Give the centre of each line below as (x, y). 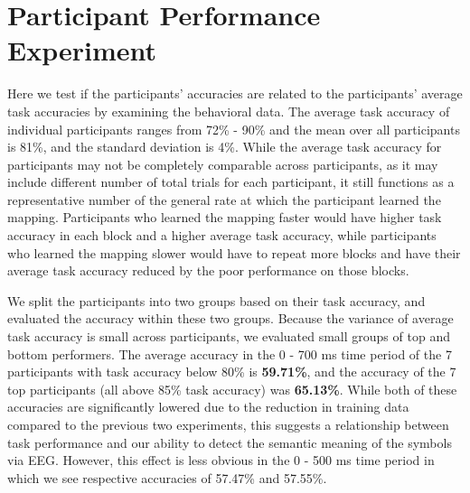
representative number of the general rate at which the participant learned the (224, 199)
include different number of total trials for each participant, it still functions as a (231, 182)
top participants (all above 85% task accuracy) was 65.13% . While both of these (232, 389)
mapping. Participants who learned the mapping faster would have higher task (225, 217)
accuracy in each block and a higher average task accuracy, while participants (222, 235)
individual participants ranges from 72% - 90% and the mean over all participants (234, 129)
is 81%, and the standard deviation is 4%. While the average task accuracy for (225, 147)
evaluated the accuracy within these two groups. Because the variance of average (230, 318)
